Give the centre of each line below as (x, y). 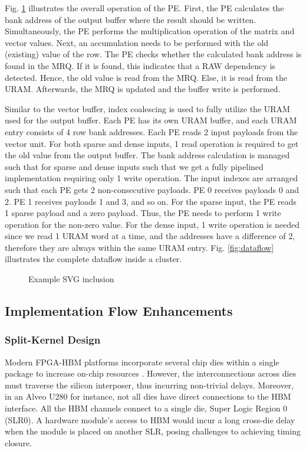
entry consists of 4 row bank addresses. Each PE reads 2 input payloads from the (152, 131)
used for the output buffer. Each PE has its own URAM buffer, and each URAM (151, 120)
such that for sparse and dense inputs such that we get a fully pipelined (134, 166)
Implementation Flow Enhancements (119, 311)
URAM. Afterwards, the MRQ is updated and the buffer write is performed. (143, 89)
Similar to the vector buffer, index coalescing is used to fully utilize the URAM (147, 108)
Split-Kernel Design (53, 340)
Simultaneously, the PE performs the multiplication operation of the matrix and (150, 31)
